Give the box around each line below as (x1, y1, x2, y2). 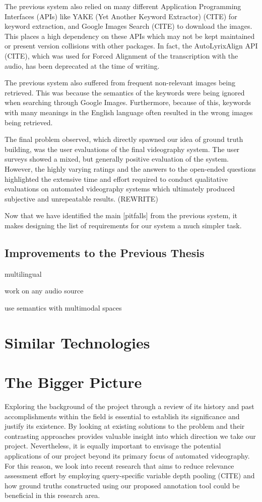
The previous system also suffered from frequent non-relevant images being (5, 77, 235, 88)
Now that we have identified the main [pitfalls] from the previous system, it (5, 210, 237, 221)
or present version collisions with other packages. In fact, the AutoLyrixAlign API (5, 40, 258, 51)
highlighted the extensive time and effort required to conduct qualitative (5, 173, 228, 184)
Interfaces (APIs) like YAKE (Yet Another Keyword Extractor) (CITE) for (5, 11, 237, 21)
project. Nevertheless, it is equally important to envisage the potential (5, 440, 221, 451)
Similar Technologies (5, 332, 150, 353)
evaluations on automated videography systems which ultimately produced (5, 183, 235, 194)
